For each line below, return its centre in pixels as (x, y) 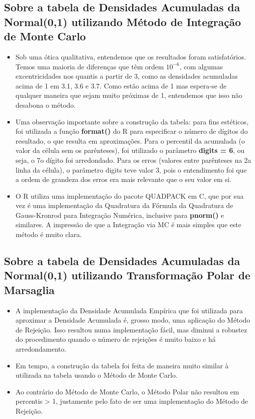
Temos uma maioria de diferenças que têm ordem (90, 66)
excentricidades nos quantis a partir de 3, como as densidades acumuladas (127, 76)
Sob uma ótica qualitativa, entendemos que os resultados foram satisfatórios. (131, 56)
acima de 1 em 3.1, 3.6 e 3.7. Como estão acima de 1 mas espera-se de (121, 85)
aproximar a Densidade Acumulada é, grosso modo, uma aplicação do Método (133, 320)
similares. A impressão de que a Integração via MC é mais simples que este (128, 224)
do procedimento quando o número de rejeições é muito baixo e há (115, 339)
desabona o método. (45, 105)
